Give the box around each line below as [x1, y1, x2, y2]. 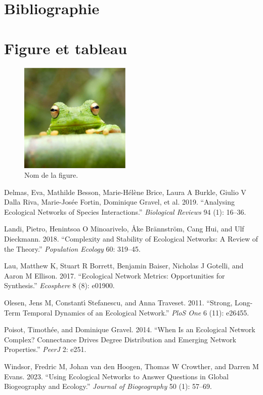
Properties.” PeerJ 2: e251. [4, 344, 86, 354]
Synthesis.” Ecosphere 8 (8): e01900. [4, 280, 115, 291]
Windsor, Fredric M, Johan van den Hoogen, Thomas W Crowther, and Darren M [4, 361, 259, 371]
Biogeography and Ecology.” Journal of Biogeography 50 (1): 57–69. [4, 381, 212, 391]
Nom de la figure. [24, 170, 78, 180]
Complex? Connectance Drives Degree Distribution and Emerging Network [4, 334, 236, 344]
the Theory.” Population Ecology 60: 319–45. [4, 243, 141, 254]
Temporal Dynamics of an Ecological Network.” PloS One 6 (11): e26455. [22, 307, 249, 318]
